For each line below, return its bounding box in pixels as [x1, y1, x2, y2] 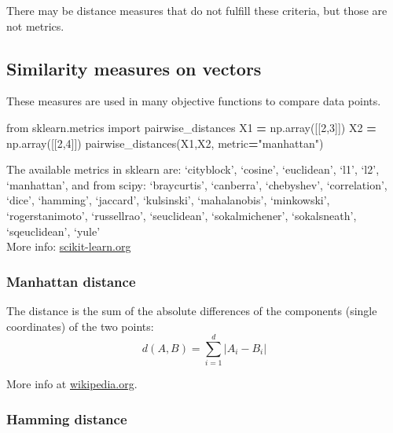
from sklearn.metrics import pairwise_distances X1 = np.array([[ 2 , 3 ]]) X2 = [6, 119, 376, 135]
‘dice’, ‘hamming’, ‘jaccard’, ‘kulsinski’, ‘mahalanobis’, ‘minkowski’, [6, 192, 330, 208]
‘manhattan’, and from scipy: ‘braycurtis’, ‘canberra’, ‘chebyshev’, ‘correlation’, [6, 176, 387, 193]
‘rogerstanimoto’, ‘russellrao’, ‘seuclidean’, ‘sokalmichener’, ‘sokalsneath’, [6, 207, 357, 223]
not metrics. [6, 17, 64, 34]
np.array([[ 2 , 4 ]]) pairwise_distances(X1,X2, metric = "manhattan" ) [6, 134, 324, 151]
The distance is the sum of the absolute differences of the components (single [6, 302, 377, 318]
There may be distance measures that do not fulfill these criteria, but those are [6, 2, 387, 18]
